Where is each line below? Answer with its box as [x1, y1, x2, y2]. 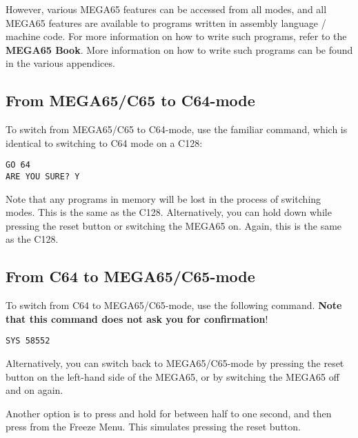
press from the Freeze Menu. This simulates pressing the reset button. [6, 419, 301, 434]
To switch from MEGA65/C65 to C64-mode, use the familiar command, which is [6, 122, 348, 137]
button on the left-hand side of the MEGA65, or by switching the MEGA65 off [6, 369, 339, 384]
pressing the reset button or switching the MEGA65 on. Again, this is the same [6, 218, 342, 232]
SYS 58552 [6, 336, 50, 346]
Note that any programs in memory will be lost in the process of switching [6, 191, 321, 206]
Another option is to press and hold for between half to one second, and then [6, 406, 332, 420]
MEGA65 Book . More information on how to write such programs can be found [6, 42, 353, 57]
